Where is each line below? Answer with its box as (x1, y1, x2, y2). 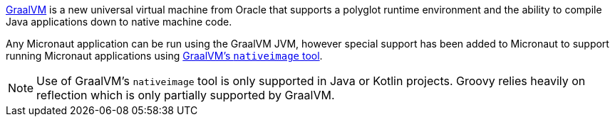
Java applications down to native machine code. (6, 16, 232, 28)
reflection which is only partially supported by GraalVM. (36, 88, 335, 102)
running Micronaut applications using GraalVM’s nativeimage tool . (6, 50, 323, 62)
